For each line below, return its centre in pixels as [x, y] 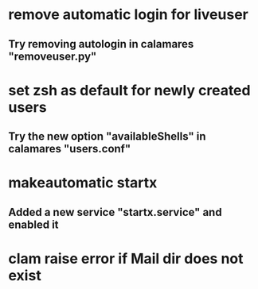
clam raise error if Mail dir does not [126, 258]
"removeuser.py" [53, 56]
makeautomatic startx [83, 183]
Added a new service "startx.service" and [115, 212]
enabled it [33, 224]
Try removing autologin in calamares [101, 44]
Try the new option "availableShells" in [107, 137]
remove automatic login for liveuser [128, 15]
